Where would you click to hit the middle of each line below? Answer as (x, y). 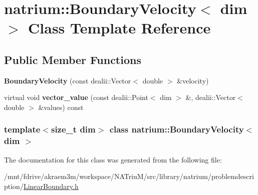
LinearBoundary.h (51, 186)
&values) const (61, 107)
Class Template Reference (119, 28)
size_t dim (73, 129)
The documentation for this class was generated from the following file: (113, 159)
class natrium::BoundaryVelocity (177, 129)
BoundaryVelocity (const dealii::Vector (68, 80)
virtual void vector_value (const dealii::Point (76, 97)
